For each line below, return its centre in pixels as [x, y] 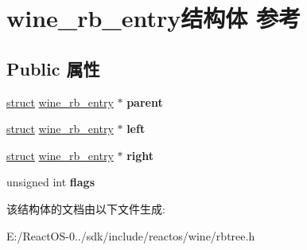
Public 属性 [53, 68]
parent [145, 102]
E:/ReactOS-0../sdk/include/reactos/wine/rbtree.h [131, 235]
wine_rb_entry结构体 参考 [153, 18]
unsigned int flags [51, 182]
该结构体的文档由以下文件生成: [86, 208]
